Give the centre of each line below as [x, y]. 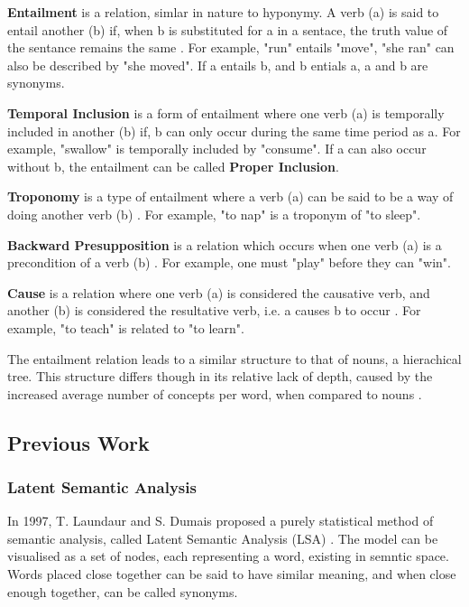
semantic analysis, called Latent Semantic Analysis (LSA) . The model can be [223, 538]
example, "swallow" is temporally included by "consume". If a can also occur [217, 149]
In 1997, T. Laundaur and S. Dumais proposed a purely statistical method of [221, 521]
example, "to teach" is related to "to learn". [126, 327]
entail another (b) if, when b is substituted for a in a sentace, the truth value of [228, 29]
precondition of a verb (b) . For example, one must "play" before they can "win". [229, 262]
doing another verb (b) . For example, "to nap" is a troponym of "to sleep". [214, 214]
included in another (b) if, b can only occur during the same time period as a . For [234, 131]
